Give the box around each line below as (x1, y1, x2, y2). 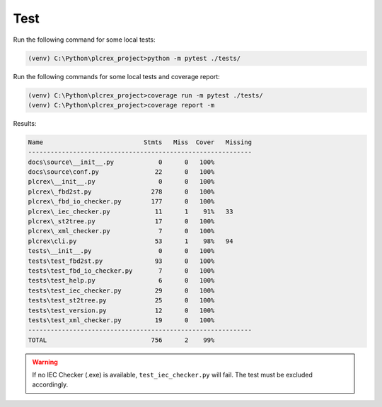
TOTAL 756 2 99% (28, 336, 215, 344)
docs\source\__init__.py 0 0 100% (28, 158, 215, 166)
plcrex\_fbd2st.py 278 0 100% (28, 187, 215, 196)
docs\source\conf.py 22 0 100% (28, 168, 215, 176)
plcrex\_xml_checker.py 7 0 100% (28, 227, 215, 235)
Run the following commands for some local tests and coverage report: (13, 72, 221, 81)
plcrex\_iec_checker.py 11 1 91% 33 (28, 207, 233, 216)
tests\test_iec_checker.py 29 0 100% (28, 286, 215, 295)
